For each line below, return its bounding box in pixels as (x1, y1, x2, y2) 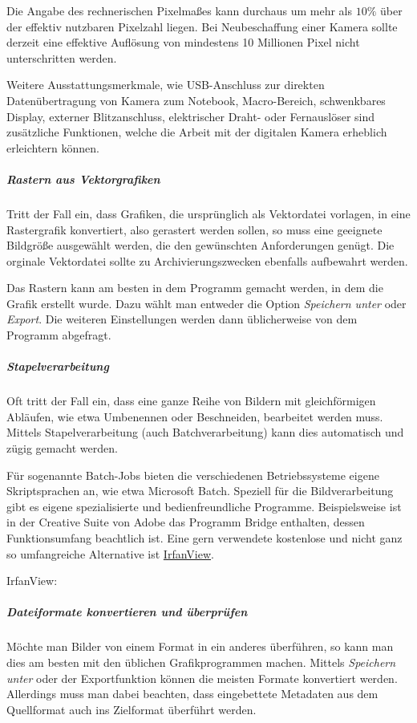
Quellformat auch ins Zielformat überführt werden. (6, 701, 257, 717)
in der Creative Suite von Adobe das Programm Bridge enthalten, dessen (6, 514, 365, 530)
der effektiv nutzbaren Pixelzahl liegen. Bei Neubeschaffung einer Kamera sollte (6, 18, 398, 35)
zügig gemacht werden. (6, 440, 118, 456)
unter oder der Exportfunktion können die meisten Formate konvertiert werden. (6, 669, 398, 686)
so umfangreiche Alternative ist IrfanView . (6, 545, 214, 562)
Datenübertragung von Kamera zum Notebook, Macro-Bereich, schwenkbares (6, 91, 386, 108)
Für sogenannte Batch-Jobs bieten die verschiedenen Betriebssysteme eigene (6, 466, 379, 483)
